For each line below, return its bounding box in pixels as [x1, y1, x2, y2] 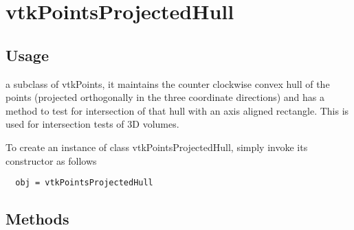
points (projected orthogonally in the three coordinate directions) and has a [5, 90, 325, 104]
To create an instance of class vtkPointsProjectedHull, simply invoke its [5, 139, 308, 154]
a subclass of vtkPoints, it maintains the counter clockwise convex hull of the [5, 76, 330, 91]
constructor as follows [5, 153, 97, 168]
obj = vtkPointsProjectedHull [15, 178, 153, 188]
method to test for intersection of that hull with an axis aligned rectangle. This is [5, 103, 349, 117]
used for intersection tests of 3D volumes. [5, 117, 179, 131]
